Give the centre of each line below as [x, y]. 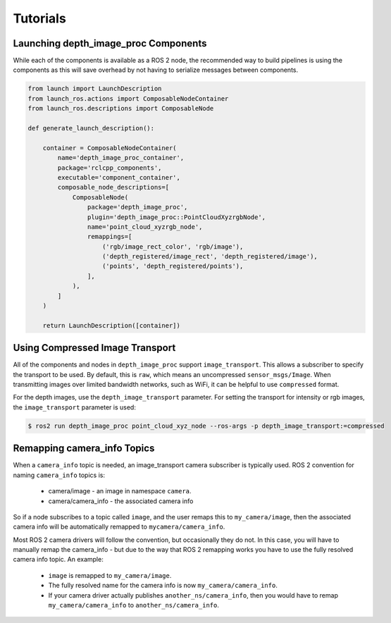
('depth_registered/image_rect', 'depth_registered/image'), [210, 257]
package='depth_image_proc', [137, 207]
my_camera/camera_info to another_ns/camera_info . [134, 605]
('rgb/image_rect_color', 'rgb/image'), [173, 246]
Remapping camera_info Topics [84, 449]
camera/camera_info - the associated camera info [121, 501]
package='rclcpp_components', [110, 168]
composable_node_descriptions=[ [113, 187]
